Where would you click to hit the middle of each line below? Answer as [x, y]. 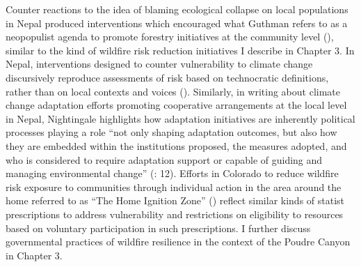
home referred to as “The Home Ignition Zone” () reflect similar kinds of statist [175, 200]
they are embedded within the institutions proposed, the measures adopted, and [176, 145]
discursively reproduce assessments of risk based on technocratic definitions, [167, 77]
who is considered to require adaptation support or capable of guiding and [164, 159]
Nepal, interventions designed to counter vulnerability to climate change [159, 64]
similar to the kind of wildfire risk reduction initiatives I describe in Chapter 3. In [180, 50]
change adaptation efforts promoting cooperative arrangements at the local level [176, 105]
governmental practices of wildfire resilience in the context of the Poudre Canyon [178, 242]
